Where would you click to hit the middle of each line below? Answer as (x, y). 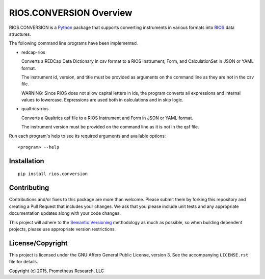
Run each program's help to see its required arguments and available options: (88, 136)
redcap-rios (33, 52)
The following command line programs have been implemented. (74, 43)
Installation (26, 161)
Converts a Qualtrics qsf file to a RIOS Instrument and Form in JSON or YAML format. (107, 118)
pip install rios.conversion (53, 174)
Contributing (29, 188)
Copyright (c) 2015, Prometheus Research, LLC (56, 271)
